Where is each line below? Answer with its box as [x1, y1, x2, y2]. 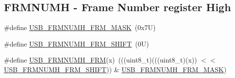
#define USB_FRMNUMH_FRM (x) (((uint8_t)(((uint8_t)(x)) [4, 55, 197, 65]
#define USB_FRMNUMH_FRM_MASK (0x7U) [4, 22, 156, 32]
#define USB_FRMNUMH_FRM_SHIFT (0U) [4, 38, 149, 48]
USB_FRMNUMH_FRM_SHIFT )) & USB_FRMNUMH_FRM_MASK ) [4, 64, 227, 74]
